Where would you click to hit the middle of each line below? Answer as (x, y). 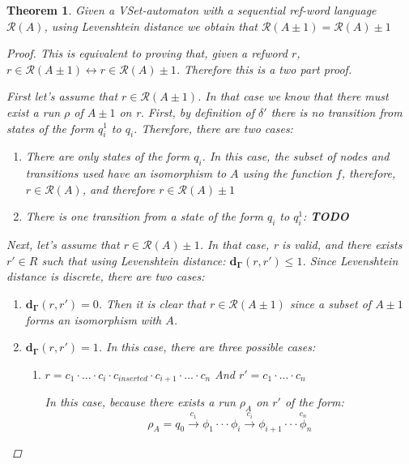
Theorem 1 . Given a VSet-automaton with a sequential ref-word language (192, 10)
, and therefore (119, 189)
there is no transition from (337, 112)
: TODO (326, 216)
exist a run (34, 112)
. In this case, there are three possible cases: (207, 347)
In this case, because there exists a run (140, 402)
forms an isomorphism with (94, 319)
